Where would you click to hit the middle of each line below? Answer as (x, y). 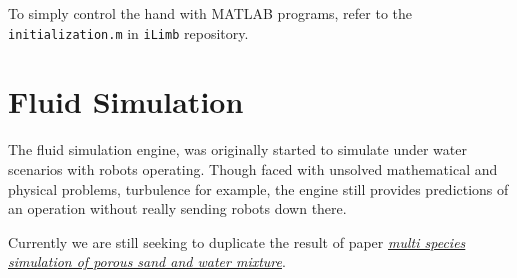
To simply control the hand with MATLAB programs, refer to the (210, 13)
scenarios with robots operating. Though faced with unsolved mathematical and (253, 168)
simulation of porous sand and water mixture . (147, 261)
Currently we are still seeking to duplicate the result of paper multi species (237, 241)
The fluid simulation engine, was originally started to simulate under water (237, 149)
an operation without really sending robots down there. (177, 208)
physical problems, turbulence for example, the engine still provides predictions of (258, 188)
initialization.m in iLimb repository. (128, 32)
